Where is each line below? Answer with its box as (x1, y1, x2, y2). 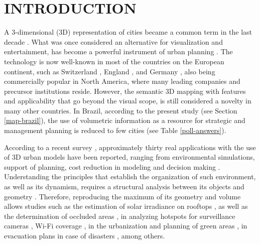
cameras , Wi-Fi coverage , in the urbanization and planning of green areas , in (4, 220, 247, 231)
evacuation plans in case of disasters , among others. (4, 230, 165, 240)
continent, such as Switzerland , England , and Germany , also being (4, 66, 215, 76)
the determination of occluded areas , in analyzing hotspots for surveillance (4, 210, 235, 221)
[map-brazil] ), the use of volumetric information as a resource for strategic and (4, 115, 245, 126)
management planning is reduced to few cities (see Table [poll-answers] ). (4, 125, 226, 136)
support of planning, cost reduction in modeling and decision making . (4, 161, 220, 172)
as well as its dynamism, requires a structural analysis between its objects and (4, 181, 244, 192)
